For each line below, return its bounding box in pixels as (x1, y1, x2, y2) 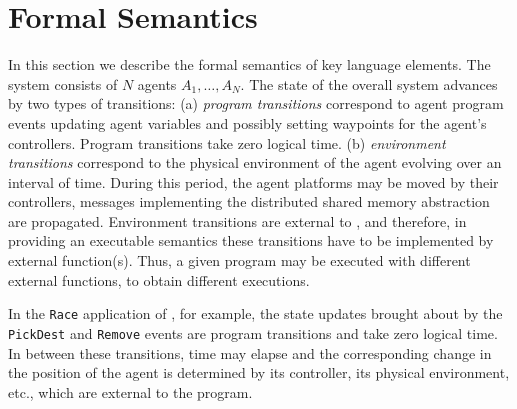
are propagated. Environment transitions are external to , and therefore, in (8, 210, 467, 231)
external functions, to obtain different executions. (8, 269, 310, 290)
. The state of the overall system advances (240, 73, 498, 94)
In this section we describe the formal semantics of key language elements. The (8, 54, 491, 75)
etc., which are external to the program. (8, 381, 253, 402)
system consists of (8, 73, 118, 94)
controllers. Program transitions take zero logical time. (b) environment (8, 132, 446, 153)
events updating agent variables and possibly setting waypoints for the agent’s (8, 112, 487, 133)
